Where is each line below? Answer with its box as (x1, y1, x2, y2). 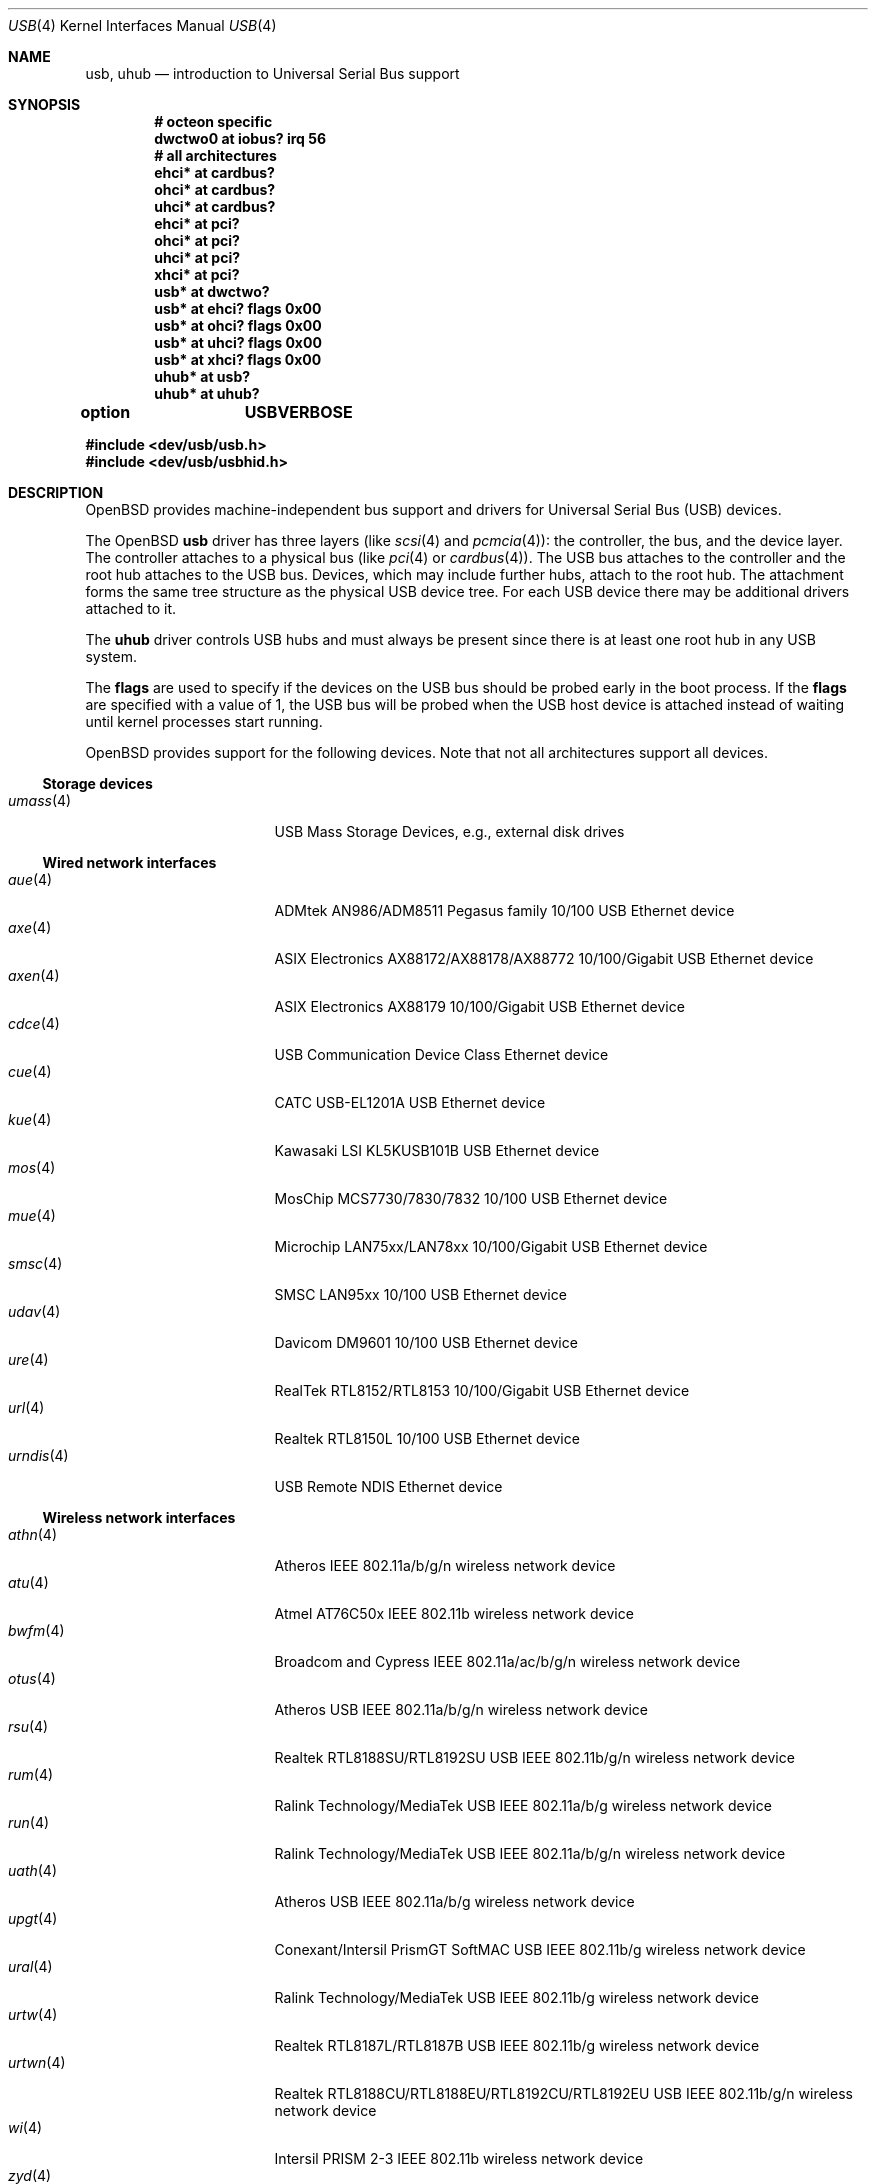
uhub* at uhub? (154, 385, 260, 402)
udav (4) (8, 1303, 61, 1320)
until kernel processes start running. (85, 713, 323, 730)
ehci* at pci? (154, 215, 240, 232)
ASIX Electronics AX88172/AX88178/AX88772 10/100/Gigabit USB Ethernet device (274, 950, 814, 967)
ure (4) (8, 1351, 49, 1368)
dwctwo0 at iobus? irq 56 (154, 130, 326, 147)
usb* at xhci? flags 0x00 (154, 351, 322, 368)
